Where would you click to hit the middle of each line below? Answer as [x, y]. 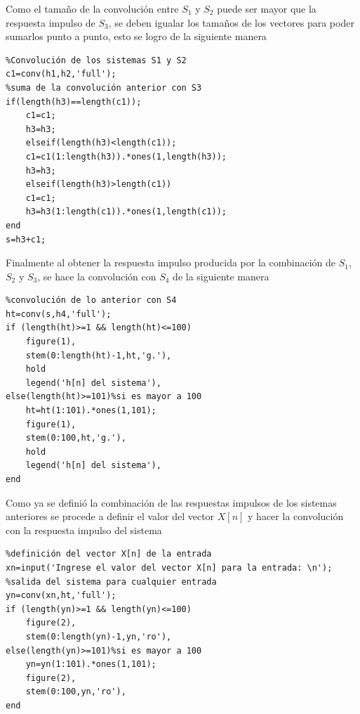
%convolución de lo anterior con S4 [91, 300]
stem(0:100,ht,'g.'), [76, 438]
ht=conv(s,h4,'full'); [59, 314]
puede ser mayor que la [267, 8]
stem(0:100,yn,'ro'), [76, 692]
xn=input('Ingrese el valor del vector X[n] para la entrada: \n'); [169, 567]
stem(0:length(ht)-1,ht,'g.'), [99, 355]
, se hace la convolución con [97, 276]
